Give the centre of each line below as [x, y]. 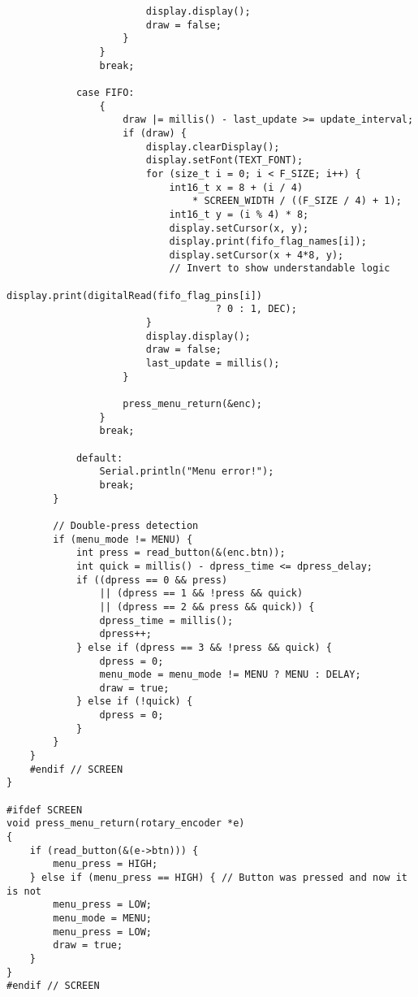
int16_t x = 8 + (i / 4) [236, 187]
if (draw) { [155, 133]
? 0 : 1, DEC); [256, 309]
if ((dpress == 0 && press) [152, 580]
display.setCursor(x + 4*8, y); [256, 255]
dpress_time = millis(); [166, 620]
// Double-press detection [126, 525]
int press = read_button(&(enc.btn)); [181, 553]
